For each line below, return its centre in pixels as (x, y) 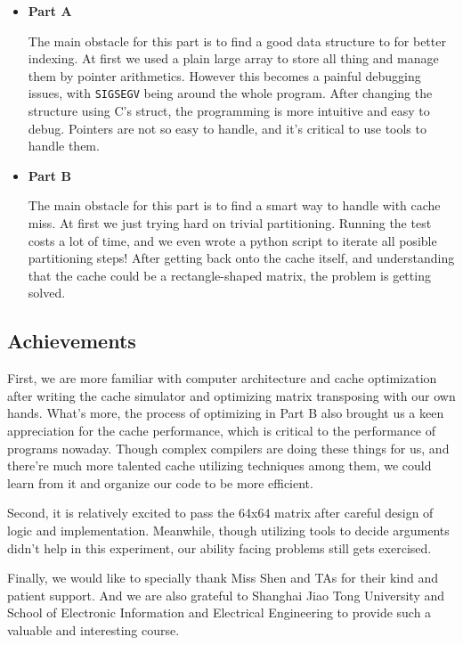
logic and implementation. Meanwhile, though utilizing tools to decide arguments (228, 530)
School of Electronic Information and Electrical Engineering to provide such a (219, 612)
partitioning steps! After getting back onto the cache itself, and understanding (241, 258)
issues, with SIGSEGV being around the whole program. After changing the (230, 93)
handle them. (64, 146)
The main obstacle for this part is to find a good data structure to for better (237, 41)
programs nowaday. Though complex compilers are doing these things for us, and (228, 448)
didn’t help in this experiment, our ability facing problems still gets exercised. (219, 547)
